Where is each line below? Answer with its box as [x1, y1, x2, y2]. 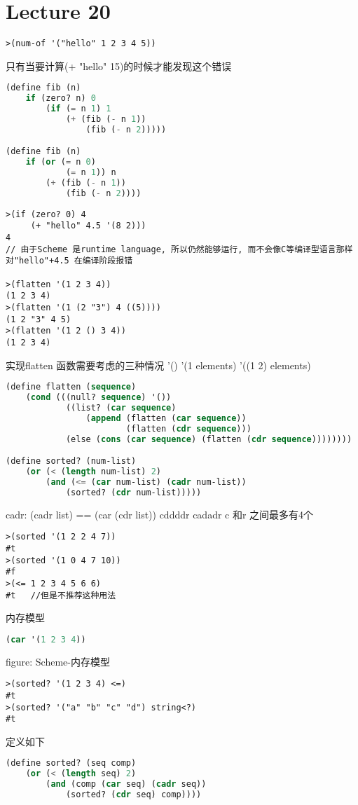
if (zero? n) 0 [25, 93, 96, 104]
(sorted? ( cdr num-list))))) [65, 487, 202, 497]
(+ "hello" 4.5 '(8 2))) [30, 221, 146, 231]
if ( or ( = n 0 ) [25, 157, 96, 167]
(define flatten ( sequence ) [6, 382, 137, 392]
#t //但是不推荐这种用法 [6, 590, 116, 600]
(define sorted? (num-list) [6, 456, 137, 467]
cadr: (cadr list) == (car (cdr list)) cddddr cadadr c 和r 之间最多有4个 [6, 507, 314, 521]
